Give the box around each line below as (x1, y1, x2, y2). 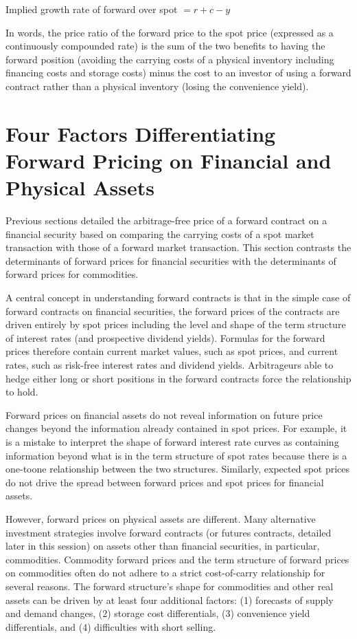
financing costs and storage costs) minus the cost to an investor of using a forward (5, 65, 352, 80)
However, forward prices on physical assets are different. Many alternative (5, 511, 316, 526)
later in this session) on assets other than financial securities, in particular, (5, 539, 320, 553)
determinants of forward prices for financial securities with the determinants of (5, 253, 336, 268)
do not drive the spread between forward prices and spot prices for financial (5, 475, 324, 489)
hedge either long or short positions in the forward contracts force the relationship (5, 371, 352, 385)
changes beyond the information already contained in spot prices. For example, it (5, 421, 347, 435)
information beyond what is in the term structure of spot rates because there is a (5, 448, 347, 462)
